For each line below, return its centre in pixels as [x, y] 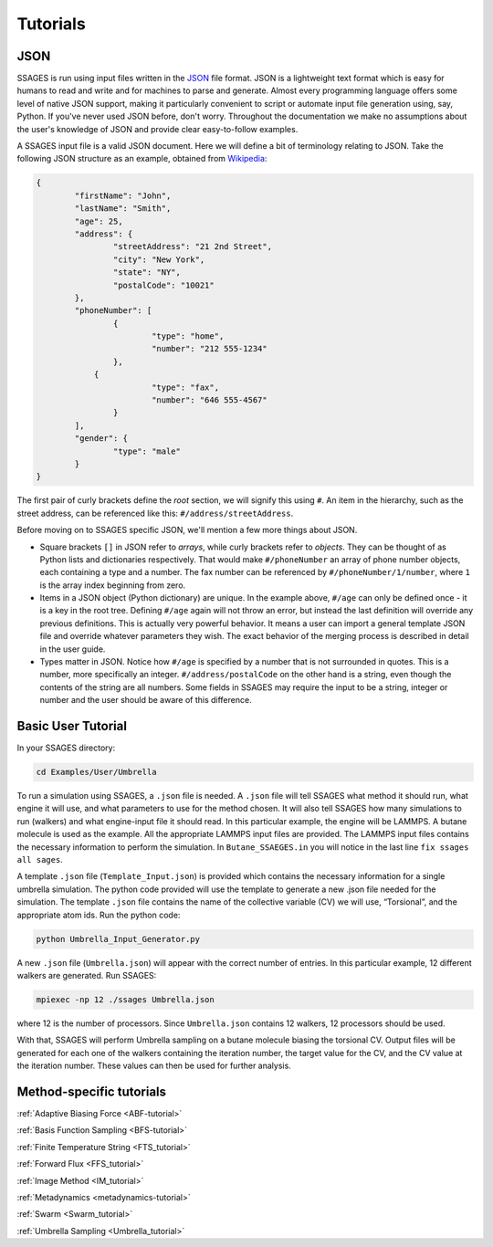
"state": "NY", [147, 272]
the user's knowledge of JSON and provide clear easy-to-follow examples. [157, 129]
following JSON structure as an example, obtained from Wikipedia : [142, 159]
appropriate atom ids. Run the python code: [99, 915]
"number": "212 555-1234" [210, 349]
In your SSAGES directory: [66, 748]
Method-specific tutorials [92, 1091]
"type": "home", [188, 336]
